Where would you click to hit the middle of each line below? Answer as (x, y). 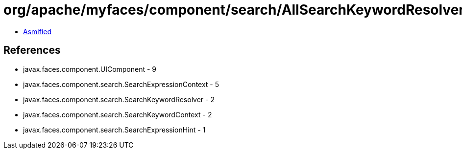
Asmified (37, 31)
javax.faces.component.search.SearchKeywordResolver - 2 (119, 99)
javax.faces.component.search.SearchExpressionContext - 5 (121, 84)
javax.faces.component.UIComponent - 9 (90, 69)
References (32, 50)
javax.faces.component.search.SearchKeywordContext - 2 (118, 114)
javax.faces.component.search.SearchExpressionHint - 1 (114, 130)
